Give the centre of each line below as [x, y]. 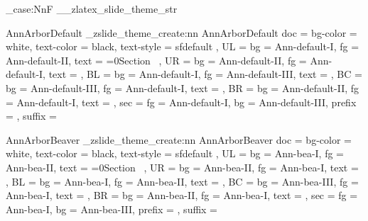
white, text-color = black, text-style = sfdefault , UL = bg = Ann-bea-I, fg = [175, 153]
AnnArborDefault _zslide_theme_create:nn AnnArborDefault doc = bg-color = [182, 32]
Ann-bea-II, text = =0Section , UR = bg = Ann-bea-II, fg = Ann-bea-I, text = [182, 167]
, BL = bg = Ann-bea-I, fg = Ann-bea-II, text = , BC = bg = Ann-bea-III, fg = [182, 181]
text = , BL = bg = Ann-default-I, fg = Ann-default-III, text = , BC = [205, 74]
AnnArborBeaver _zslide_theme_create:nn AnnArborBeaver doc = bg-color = [179, 139]
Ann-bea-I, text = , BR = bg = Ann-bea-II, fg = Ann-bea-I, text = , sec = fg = [182, 195]
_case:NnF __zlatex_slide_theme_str [92, 8]
